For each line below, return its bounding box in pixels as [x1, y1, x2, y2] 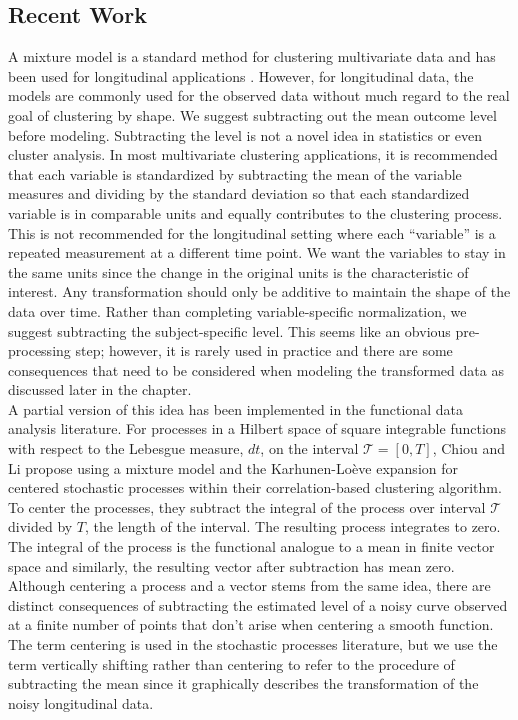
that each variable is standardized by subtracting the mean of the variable [8, 163, 462, 184]
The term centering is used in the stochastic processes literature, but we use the [8, 634, 498, 655]
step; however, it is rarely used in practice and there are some [75, 340, 453, 361]
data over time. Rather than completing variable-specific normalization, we [8, 300, 467, 321]
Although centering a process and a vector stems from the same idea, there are [8, 575, 491, 596]
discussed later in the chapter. [8, 379, 192, 400]
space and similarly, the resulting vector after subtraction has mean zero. [8, 555, 455, 576]
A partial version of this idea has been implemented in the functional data [8, 398, 463, 419]
